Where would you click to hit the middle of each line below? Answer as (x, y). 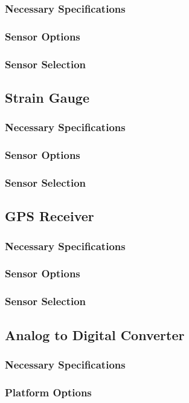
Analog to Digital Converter (95, 334)
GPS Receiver (50, 216)
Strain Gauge (47, 97)
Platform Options (48, 392)
